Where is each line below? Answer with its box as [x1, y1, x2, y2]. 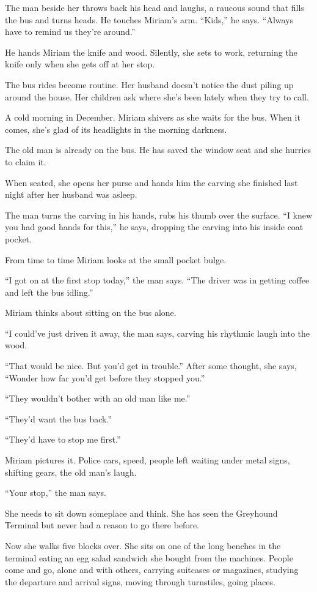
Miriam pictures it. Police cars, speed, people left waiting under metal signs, [5, 454, 290, 466]
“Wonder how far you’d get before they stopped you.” [5, 371, 205, 384]
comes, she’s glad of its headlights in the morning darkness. [5, 122, 227, 135]
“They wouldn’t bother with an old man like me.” [5, 392, 191, 405]
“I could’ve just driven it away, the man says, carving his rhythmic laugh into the [5, 326, 310, 339]
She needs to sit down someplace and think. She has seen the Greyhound [5, 506, 278, 519]
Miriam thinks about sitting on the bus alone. [5, 306, 177, 319]
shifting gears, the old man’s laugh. [5, 465, 137, 478]
